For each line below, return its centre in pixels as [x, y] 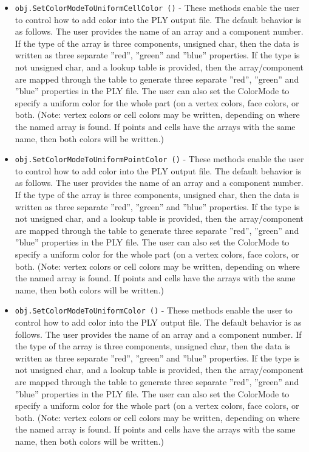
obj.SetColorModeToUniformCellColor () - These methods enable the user [157, 7]
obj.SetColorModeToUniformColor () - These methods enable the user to [154, 310]
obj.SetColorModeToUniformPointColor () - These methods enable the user [159, 159]
